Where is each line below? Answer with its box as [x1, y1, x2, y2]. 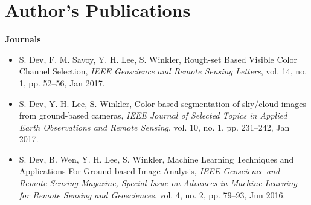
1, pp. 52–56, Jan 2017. [19, 76, 105, 89]
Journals [5, 33, 41, 45]
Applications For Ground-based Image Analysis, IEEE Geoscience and [19, 164, 280, 177]
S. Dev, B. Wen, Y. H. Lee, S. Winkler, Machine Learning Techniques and [19, 152, 294, 165]
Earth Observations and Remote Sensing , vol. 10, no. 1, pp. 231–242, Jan [19, 120, 290, 133]
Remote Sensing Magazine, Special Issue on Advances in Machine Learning [19, 177, 297, 189]
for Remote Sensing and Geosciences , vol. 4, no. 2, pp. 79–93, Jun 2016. [19, 188, 286, 201]
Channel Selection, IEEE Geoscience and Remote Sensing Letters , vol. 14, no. [19, 65, 307, 77]
